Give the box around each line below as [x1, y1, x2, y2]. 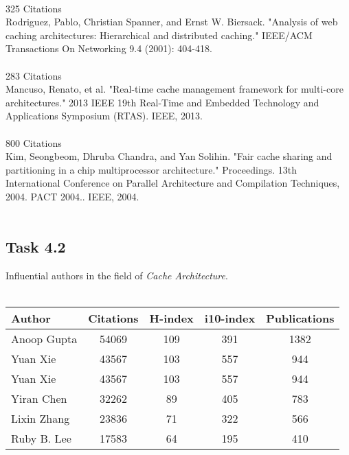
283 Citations [5, 68, 62, 82]
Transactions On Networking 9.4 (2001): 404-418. [5, 41, 212, 56]
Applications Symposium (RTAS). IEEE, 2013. [5, 108, 203, 123]
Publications [266, 310, 335, 327]
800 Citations [5, 135, 62, 150]
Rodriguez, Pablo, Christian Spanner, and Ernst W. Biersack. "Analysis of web [5, 14, 338, 29]
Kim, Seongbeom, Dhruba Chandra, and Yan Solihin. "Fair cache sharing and [5, 149, 333, 163]
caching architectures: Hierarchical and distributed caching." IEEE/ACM [5, 27, 313, 42]
